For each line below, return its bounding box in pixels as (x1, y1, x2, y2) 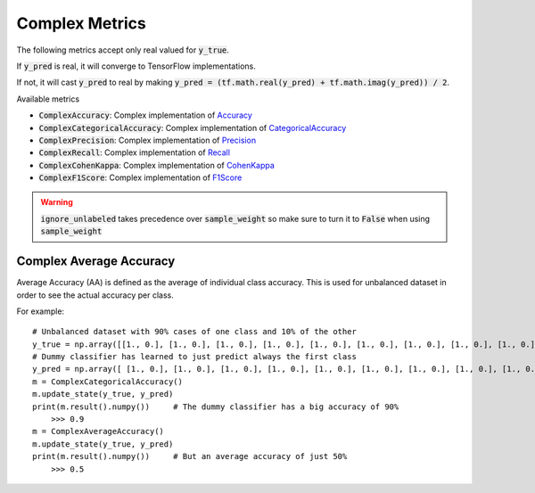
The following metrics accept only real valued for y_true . (16, 45, 229, 55)
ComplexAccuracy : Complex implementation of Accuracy (38, 110, 253, 120)
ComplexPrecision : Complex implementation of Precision (38, 135, 257, 145)
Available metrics (16, 94, 80, 104)
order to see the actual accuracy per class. (16, 290, 174, 300)
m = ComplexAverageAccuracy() (32, 426, 165, 437)
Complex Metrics (16, 13, 146, 33)
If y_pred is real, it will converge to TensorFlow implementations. (16, 61, 256, 71)
